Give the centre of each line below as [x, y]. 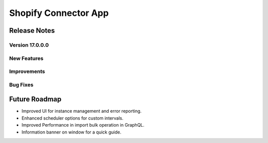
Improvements [27, 71]
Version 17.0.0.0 [29, 45]
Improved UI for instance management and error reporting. [82, 111]
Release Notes [32, 31]
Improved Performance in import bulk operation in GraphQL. [83, 125]
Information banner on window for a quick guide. [71, 132]
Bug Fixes [21, 84]
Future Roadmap [35, 99]
